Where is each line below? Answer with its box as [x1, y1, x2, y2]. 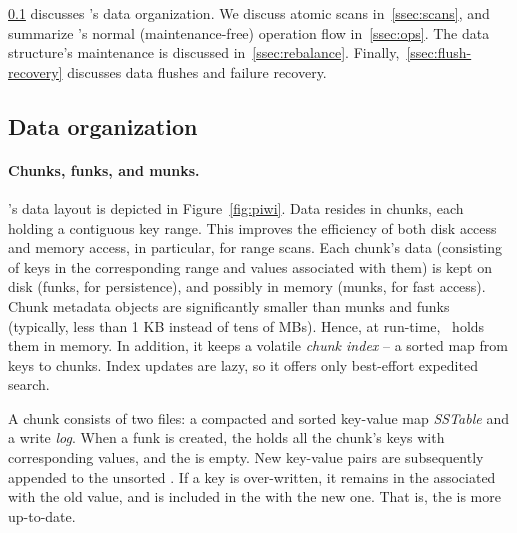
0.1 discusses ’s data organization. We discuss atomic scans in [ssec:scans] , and [8, 3, 490, 23]
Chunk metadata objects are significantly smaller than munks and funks [8, 295, 450, 316]
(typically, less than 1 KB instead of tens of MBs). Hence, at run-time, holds [8, 315, 485, 336]
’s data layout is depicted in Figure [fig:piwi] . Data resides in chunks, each [8, 197, 464, 218]
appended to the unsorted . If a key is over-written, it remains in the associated [8, 466, 496, 487]
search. [8, 374, 50, 395]
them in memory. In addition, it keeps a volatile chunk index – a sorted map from [8, 335, 508, 356]
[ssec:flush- [406, 42, 472, 63]
